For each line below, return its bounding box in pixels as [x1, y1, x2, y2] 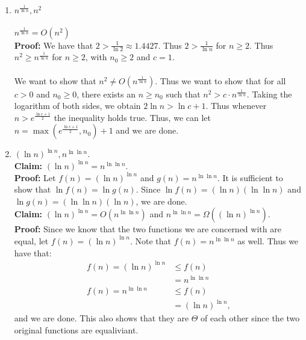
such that [166, 87, 201, 100]
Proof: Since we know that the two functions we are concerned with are [14, 223, 281, 235]
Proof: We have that [14, 39, 93, 51]
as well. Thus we [237, 234, 299, 247]
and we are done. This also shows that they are [14, 312, 189, 324]
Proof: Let [14, 171, 56, 184]
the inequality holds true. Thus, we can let [54, 111, 211, 123]
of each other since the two [201, 312, 300, 324]
